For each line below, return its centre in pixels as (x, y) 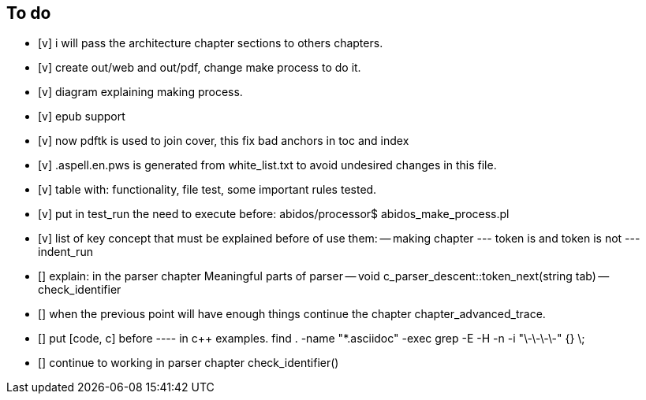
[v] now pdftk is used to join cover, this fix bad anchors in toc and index (224, 141)
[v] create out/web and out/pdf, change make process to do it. (200, 68)
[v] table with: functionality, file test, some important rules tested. (207, 190)
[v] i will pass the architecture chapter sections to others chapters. (211, 43)
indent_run (65, 252)
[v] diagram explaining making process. (140, 92)
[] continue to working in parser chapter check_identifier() (189, 363)
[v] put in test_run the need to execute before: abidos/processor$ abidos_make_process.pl (274, 214)
